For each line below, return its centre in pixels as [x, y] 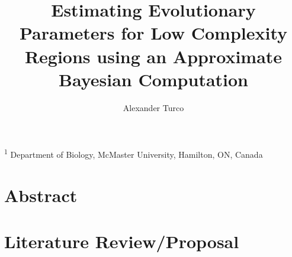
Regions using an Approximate [153, 56]
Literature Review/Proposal [122, 241]
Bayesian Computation [153, 79]
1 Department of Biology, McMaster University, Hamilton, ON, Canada [134, 153]
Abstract [41, 195]
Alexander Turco [153, 107]
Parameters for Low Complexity [153, 33]
